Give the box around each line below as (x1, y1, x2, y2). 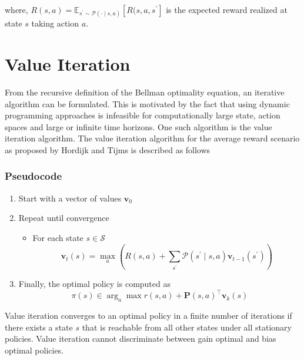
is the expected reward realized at (166, 4, 288, 15)
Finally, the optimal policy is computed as (18, 278, 171, 290)
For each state (32, 231, 83, 243)
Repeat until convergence (18, 212, 109, 224)
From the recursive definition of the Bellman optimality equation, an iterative (5, 85, 285, 98)
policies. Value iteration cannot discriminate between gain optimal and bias (5, 332, 276, 345)
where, (5, 4, 28, 15)
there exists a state (5, 321, 73, 333)
